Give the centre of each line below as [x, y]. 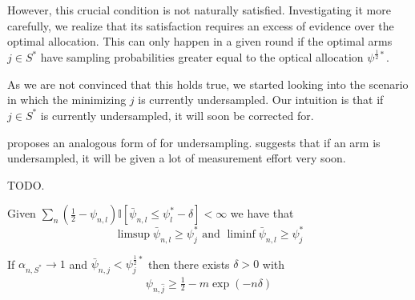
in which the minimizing [67, 100]
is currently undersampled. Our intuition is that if [261, 100]
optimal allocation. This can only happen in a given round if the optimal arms [200, 41]
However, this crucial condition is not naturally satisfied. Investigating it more [199, 10]
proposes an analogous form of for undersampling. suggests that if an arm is [194, 142]
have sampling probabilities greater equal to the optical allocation [202, 57]
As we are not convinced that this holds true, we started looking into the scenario [208, 84]
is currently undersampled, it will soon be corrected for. [177, 115]
